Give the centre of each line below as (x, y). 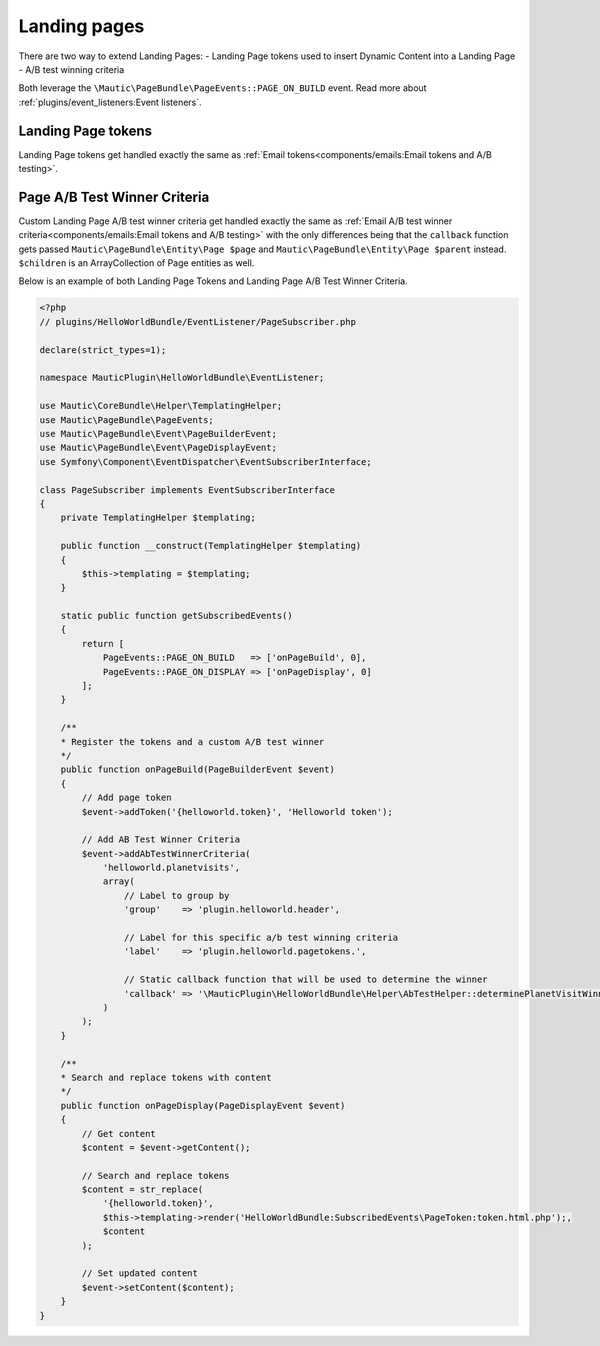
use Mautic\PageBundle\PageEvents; (126, 419)
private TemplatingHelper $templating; (158, 518)
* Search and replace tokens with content (166, 1077)
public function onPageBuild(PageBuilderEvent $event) (197, 769)
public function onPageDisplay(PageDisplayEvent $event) (203, 1105)
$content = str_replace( (142, 1189)
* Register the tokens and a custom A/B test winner (192, 741)
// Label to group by (176, 895)
